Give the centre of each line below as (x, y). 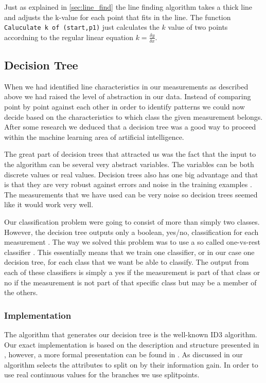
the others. (21, 292)
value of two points (198, 27)
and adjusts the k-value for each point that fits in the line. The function (118, 17)
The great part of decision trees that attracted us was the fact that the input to (130, 154)
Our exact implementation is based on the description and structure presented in (132, 344)
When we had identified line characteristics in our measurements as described (126, 86)
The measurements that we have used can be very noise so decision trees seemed (131, 194)
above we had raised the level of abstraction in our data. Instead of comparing (128, 96)
